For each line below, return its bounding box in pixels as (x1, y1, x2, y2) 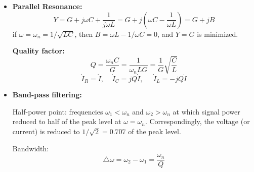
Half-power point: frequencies (12, 106, 103, 117)
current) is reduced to (12, 126, 80, 136)
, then (74, 28, 93, 39)
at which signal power (173, 106, 240, 117)
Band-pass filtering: (12, 89, 82, 100)
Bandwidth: (12, 143, 49, 153)
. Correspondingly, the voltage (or (145, 116, 250, 127)
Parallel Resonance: (12, 1, 82, 11)
